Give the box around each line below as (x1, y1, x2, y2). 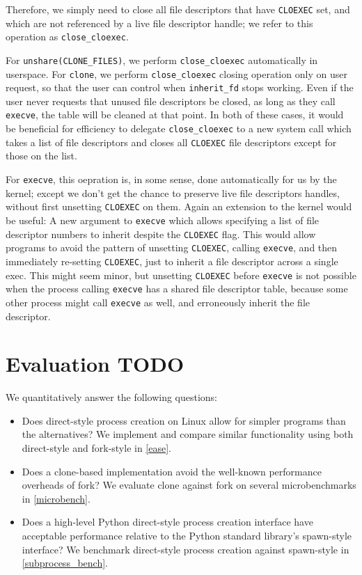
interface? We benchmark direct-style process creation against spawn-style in (22, 542, 349, 556)
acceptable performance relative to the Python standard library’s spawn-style (22, 528, 352, 542)
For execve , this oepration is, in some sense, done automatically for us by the (6, 172, 337, 187)
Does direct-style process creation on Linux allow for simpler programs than (22, 413, 346, 427)
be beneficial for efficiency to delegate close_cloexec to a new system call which (6, 121, 352, 136)
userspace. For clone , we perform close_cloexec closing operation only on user (6, 66, 347, 81)
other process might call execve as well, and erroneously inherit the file (6, 294, 310, 309)
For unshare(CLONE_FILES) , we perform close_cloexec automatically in (6, 52, 318, 67)
